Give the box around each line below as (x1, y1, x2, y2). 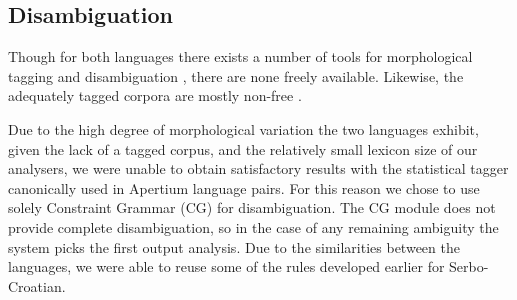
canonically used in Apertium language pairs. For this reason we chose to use (8, 177, 480, 198)
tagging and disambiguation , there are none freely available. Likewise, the (8, 65, 464, 86)
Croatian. (8, 275, 66, 296)
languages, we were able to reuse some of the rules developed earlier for (8, 256, 445, 277)
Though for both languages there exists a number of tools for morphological (8, 46, 473, 67)
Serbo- (449, 256, 489, 277)
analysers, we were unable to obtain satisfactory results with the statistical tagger (8, 158, 509, 179)
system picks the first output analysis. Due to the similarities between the (8, 236, 460, 257)
